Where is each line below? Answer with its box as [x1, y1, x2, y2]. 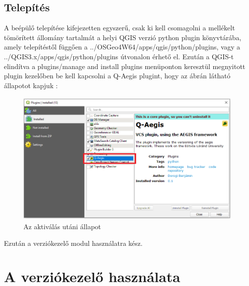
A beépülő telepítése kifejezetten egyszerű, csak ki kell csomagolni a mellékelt [4, 23, 235, 33]
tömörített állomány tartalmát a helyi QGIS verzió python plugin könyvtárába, [4, 32, 242, 42]
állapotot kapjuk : [4, 80, 58, 90]
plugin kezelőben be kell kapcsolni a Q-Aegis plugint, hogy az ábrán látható [4, 71, 230, 81]
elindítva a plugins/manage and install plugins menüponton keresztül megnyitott [4, 61, 246, 71]
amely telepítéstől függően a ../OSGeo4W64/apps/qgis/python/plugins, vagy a [4, 42, 240, 52]
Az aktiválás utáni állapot [23, 221, 101, 231]
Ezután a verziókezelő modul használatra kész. [4, 238, 143, 248]
